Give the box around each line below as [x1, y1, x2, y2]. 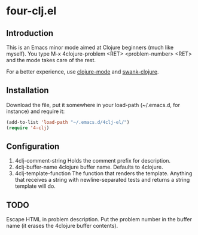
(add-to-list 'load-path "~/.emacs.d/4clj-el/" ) [6, 119, 130, 125]
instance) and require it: [6, 108, 65, 115]
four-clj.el [6, 4, 57, 18]
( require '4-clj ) [6, 124, 50, 131]
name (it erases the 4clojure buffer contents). [6, 222, 118, 230]
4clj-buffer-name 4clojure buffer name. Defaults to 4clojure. [14, 163, 163, 171]
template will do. [14, 182, 56, 190]
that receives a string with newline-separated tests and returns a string [14, 176, 190, 184]
